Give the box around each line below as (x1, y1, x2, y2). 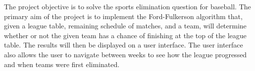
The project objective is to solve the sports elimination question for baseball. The (4, 1, 251, 11)
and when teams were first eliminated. (4, 59, 120, 69)
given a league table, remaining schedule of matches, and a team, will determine (4, 21, 247, 31)
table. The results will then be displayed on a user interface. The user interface (4, 40, 243, 50)
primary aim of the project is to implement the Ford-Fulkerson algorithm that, (4, 11, 243, 21)
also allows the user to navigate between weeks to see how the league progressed (4, 49, 247, 59)
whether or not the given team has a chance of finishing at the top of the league (4, 30, 247, 40)
